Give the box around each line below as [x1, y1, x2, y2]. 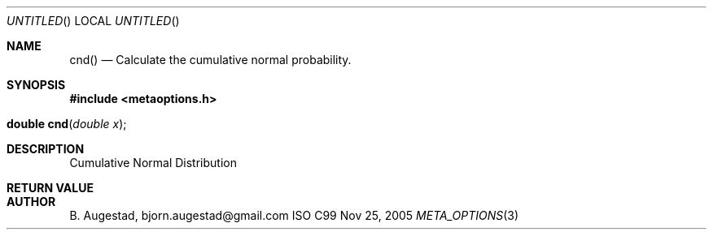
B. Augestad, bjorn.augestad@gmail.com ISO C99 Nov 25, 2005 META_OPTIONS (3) [69, 208, 519, 222]
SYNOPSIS [7, 78, 66, 92]
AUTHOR [7, 195, 56, 208]
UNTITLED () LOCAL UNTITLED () [7, 14, 180, 28]
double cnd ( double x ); [7, 117, 127, 131]
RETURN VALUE [7, 181, 94, 195]
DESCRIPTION [7, 142, 85, 156]
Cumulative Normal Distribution [69, 156, 237, 169]
